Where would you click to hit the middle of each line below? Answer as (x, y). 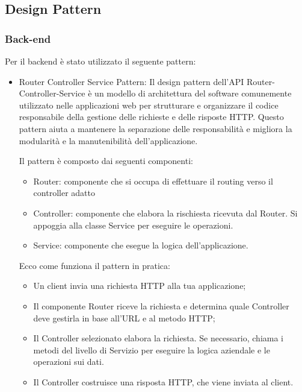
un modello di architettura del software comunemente (193, 93)
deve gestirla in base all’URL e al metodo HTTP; (124, 318)
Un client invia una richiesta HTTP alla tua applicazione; (140, 286)
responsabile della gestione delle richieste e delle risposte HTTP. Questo (151, 117)
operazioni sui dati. (69, 362)
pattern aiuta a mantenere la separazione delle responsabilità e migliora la (156, 128)
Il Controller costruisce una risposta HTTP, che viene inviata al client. (163, 381)
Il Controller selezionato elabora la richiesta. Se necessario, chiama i (159, 338)
